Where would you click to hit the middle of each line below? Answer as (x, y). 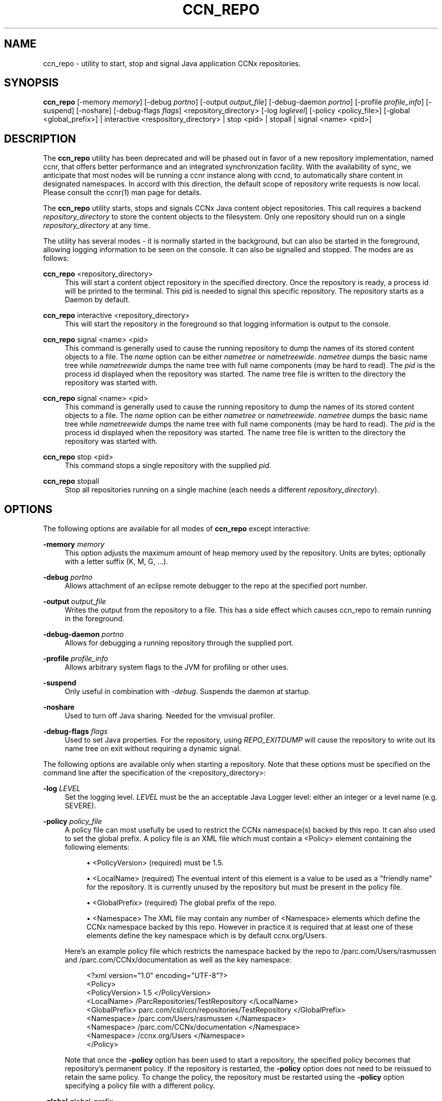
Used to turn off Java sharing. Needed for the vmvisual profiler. (170, 716)
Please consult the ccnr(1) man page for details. (122, 193)
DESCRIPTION (40, 139)
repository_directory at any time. (97, 225)
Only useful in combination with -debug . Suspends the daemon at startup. (188, 692)
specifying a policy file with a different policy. (140, 1086)
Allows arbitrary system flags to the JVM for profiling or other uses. (177, 667)
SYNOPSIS (32, 83)
